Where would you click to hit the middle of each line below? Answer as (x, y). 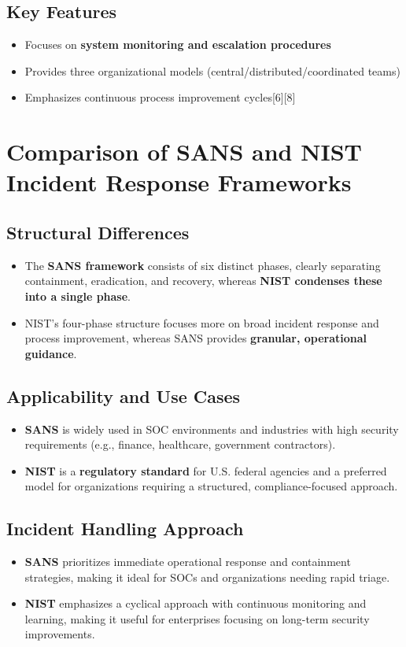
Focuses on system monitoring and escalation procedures (178, 44)
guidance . (51, 353)
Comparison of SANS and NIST (184, 152)
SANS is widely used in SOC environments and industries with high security (212, 429)
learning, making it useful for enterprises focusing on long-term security (197, 618)
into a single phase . (78, 296)
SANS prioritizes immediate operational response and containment (188, 562)
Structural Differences (98, 232)
